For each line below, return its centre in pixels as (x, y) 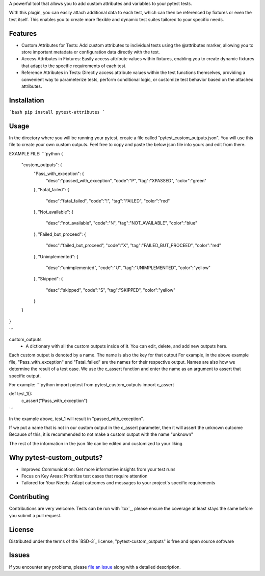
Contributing (29, 497)
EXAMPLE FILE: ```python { (36, 153)
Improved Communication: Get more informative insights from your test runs (98, 469)
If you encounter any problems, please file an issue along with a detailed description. (95, 567)
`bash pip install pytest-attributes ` (57, 112)
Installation (26, 100)
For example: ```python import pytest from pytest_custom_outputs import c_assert (92, 385)
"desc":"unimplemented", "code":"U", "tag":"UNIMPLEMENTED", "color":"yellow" (128, 268)
